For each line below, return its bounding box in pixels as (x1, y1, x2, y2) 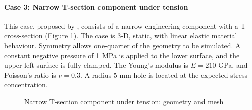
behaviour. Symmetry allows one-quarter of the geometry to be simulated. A (4, 40, 241, 50)
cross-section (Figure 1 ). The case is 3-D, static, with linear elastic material (4, 30, 237, 41)
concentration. (4, 79, 48, 90)
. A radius (80, 69, 112, 80)
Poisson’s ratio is (4, 69, 56, 80)
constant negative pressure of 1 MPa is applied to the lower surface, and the (4, 50, 240, 60)
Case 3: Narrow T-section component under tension (4, 1, 188, 12)
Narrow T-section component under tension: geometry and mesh (24, 96, 224, 106)
